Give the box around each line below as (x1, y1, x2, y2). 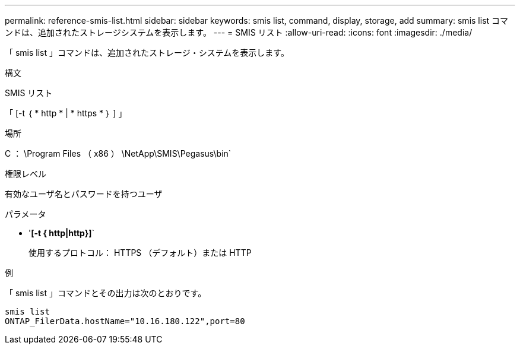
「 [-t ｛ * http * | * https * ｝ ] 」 (5, 108, 127, 118)
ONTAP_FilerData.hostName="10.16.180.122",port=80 (5, 316, 245, 326)
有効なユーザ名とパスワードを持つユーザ (5, 189, 163, 199)
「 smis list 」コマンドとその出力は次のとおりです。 (5, 288, 207, 298)
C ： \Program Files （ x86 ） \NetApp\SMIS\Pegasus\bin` (5, 148, 232, 158)
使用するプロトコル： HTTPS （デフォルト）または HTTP (28, 248, 252, 258)
